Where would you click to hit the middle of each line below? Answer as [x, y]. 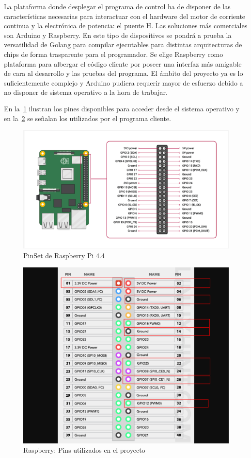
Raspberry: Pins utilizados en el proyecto [84, 450]
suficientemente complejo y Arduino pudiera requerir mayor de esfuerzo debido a [124, 82]
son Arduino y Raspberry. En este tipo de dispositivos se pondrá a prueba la [118, 35]
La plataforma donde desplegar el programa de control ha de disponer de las [117, 6]
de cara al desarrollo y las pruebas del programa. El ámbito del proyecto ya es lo [124, 73]
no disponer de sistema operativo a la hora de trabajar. [86, 92]
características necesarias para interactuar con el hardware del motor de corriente [125, 16]
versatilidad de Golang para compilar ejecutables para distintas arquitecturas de [123, 44]
